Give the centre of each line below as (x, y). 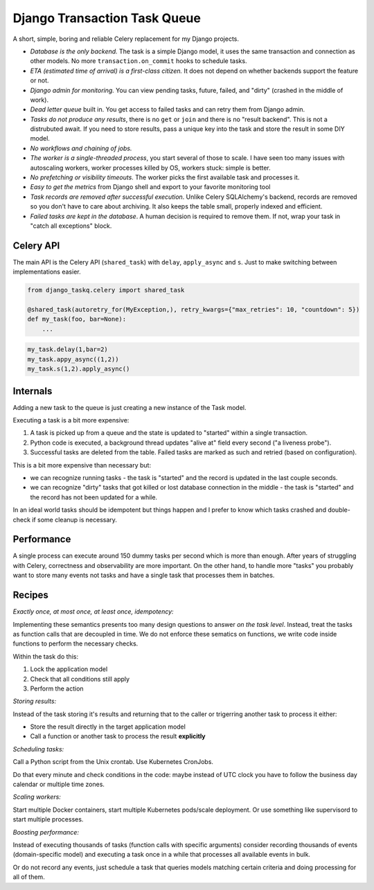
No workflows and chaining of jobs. (81, 148)
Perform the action (57, 688)
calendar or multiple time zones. (59, 784)
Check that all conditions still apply (80, 679)
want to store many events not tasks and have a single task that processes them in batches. (144, 576)
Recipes (30, 595)
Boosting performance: (46, 832)
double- (339, 510)
